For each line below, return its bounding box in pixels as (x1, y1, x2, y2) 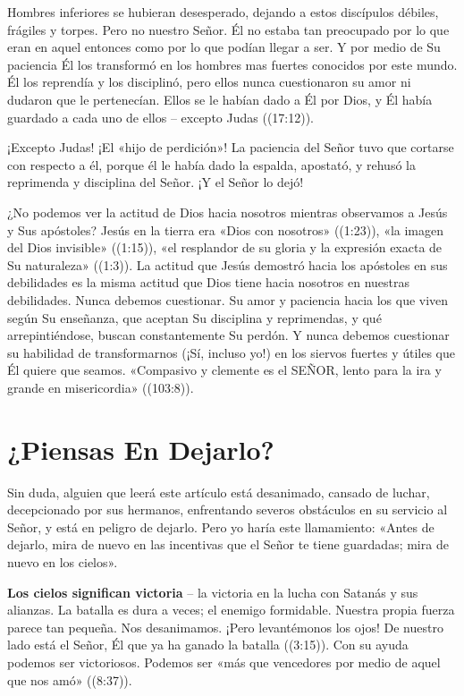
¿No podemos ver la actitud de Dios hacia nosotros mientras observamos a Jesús (7, 202, 448, 221)
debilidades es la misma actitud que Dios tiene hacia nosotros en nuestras (7, 273, 410, 292)
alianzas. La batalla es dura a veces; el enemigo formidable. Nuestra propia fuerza (7, 600, 455, 619)
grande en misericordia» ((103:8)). (7, 378, 194, 396)
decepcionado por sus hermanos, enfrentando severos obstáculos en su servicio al (7, 500, 448, 519)
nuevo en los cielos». (7, 552, 118, 571)
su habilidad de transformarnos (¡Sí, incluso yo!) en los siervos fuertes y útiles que (7, 343, 456, 361)
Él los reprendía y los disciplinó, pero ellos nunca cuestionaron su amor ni (7, 72, 411, 91)
